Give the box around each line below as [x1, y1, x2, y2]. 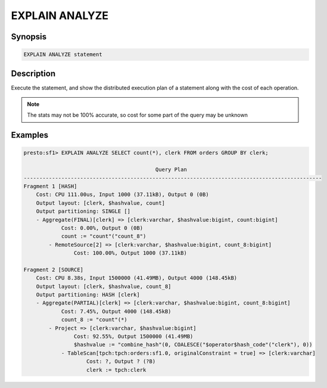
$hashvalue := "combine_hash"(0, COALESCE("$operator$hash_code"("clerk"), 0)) [73, 342, 313, 348]
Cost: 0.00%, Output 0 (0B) [61, 224, 143, 231]
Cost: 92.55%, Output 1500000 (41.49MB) [73, 333, 194, 340]
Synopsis [11, 32, 47, 42]
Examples [11, 130, 49, 140]
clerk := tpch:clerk [86, 367, 147, 373]
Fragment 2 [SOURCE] [23, 266, 83, 273]
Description [11, 69, 56, 79]
